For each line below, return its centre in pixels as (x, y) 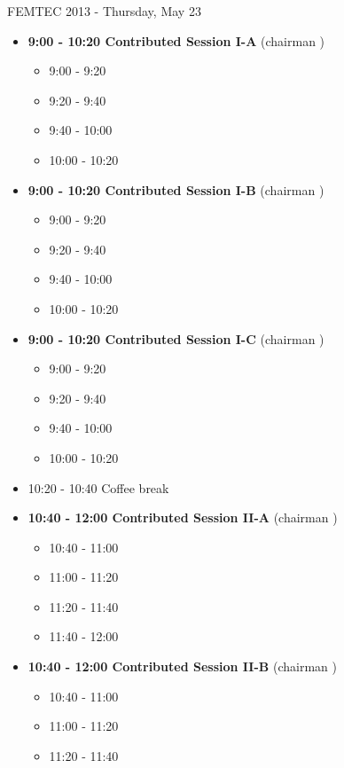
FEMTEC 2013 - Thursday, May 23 (104, 11)
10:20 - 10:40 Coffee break (98, 487)
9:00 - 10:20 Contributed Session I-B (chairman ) (176, 189)
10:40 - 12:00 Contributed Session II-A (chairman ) (183, 517)
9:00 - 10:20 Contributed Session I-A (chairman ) (176, 40)
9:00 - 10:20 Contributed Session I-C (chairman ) (176, 338)
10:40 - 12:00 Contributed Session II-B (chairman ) (182, 666)
